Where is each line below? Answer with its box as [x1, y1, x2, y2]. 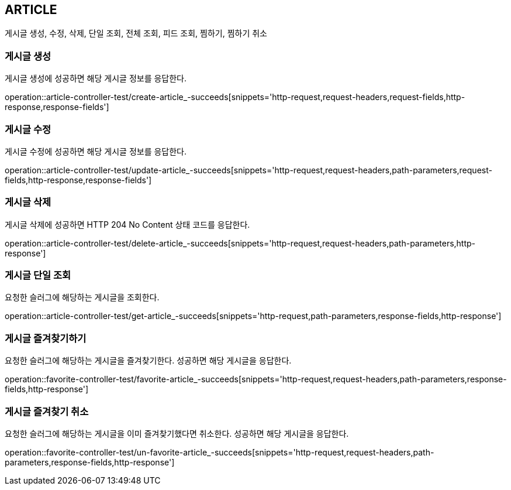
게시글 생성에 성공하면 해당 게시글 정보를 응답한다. [5, 73, 187, 84]
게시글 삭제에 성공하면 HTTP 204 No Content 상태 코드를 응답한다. [5, 219, 250, 229]
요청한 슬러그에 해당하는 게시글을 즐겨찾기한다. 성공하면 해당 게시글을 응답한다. [5, 355, 292, 366]
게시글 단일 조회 [5, 269, 71, 282]
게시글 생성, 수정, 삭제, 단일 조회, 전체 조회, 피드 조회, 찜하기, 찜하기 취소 [5, 28, 268, 39]
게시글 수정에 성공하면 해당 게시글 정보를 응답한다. [5, 146, 187, 156]
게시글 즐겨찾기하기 [5, 332, 87, 344]
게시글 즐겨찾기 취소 [5, 405, 89, 417]
